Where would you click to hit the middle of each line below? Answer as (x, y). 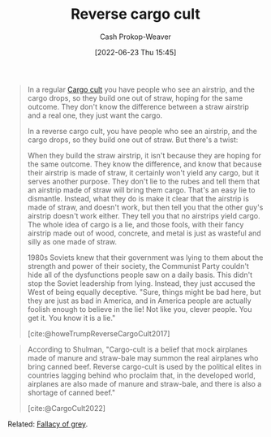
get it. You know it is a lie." (71, 318)
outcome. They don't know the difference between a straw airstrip (138, 106)
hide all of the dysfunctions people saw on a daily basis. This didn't (140, 275)
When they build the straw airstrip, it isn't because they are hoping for (144, 155)
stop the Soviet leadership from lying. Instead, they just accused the (141, 283)
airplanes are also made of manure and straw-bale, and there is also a (144, 383)
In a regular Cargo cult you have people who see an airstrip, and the (141, 89)
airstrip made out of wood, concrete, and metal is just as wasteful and (144, 233)
